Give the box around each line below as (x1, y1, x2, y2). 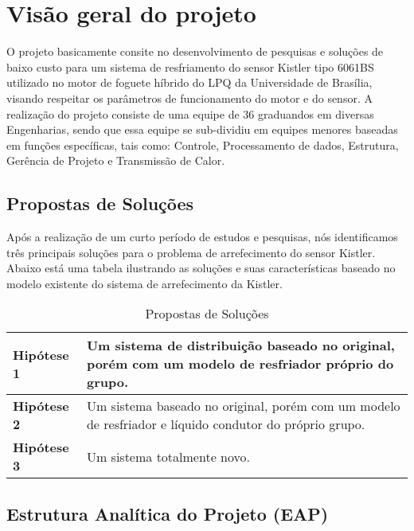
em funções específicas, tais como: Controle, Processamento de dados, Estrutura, (6, 136, 399, 153)
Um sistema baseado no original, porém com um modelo (86, 396, 400, 416)
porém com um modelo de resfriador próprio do (86, 354, 394, 373)
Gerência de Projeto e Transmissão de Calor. (6, 152, 225, 169)
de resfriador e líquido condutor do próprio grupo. (86, 415, 365, 434)
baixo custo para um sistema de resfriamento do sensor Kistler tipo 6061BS (6, 58, 374, 75)
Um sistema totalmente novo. (86, 447, 250, 466)
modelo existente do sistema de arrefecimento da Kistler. (6, 275, 283, 291)
